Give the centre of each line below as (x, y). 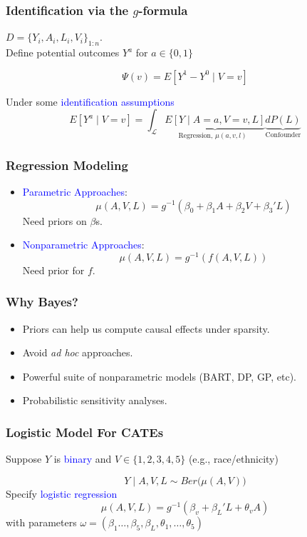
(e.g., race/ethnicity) (233, 459)
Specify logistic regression (62, 493)
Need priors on (54, 220)
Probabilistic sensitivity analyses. (95, 400)
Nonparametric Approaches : (83, 245)
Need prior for (53, 270)
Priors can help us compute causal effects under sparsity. (146, 328)
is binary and (83, 459)
